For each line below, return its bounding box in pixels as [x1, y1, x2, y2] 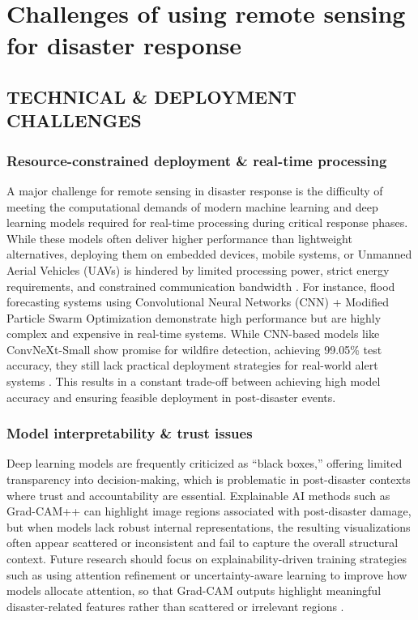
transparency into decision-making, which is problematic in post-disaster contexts [6, 471, 411, 488]
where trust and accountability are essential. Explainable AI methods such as [6, 486, 390, 503]
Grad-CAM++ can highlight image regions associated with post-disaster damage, [6, 502, 412, 520]
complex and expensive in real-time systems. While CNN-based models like [6, 325, 380, 342]
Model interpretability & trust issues [6, 423, 253, 443]
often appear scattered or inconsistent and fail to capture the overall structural [6, 534, 399, 551]
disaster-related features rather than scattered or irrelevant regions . [6, 597, 344, 614]
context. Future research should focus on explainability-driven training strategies [6, 550, 407, 567]
